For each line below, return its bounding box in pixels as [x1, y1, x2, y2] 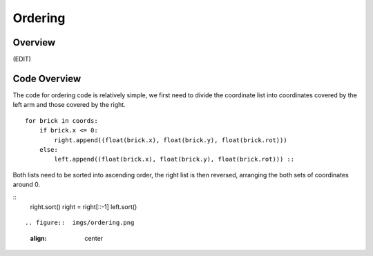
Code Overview [12, 72, 82, 84]
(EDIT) [12, 55, 31, 63]
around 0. [12, 180, 41, 189]
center [84, 234, 104, 242]
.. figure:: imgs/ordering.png [25, 219, 135, 227]
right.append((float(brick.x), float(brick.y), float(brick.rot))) [54, 136, 287, 144]
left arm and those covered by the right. [12, 101, 126, 109]
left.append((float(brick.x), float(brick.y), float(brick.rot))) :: [54, 155, 295, 164]
